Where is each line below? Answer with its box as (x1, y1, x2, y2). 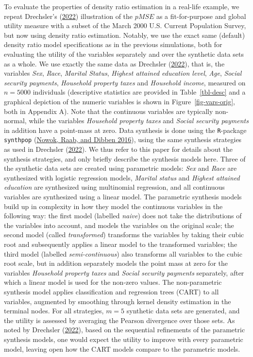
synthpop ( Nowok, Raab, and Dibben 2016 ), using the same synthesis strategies (4, 134, 242, 145)
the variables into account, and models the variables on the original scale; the (4, 220, 234, 230)
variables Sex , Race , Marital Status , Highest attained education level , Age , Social (4, 68, 242, 78)
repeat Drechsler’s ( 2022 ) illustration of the (4, 11, 133, 21)
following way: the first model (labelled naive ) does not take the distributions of (4, 211, 242, 221)
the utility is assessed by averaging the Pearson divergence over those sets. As (4, 315, 235, 325)
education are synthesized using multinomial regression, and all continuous (4, 182, 225, 192)
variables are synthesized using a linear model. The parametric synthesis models (4, 192, 242, 201)
